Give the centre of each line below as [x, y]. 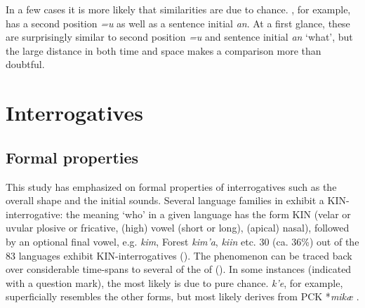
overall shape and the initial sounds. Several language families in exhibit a [165, 200]
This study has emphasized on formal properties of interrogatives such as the [171, 186]
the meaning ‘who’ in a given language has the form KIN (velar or [208, 214]
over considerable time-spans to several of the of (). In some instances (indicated [179, 269]
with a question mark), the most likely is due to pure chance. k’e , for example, [174, 282]
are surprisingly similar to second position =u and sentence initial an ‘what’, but [179, 37]
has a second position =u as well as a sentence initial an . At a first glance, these [178, 23]
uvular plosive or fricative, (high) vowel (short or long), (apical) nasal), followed [178, 228]
